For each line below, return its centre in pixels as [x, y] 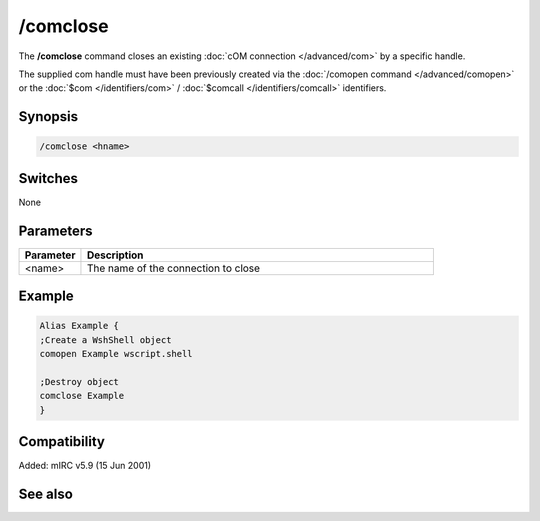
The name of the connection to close [173, 268]
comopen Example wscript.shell [116, 354]
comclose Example [82, 396]
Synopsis [48, 116]
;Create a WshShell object [105, 339]
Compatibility [61, 441]
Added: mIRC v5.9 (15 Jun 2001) [85, 466]
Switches [48, 178]
